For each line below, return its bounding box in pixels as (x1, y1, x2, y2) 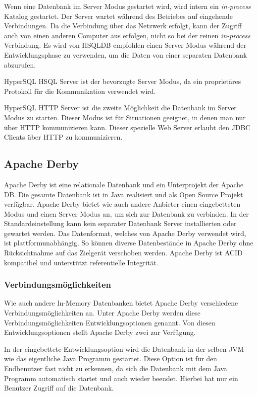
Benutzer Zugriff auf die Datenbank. (4, 383, 114, 393)
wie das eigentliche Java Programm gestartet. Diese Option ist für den (4, 353, 217, 364)
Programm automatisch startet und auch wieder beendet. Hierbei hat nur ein (4, 373, 238, 383)
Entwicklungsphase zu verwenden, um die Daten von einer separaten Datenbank (4, 49, 247, 60)
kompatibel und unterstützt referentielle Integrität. (4, 257, 158, 267)
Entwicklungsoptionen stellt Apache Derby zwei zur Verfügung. (4, 327, 196, 337)
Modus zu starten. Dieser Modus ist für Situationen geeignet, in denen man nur (4, 112, 246, 122)
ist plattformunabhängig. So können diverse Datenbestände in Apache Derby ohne (4, 238, 254, 248)
